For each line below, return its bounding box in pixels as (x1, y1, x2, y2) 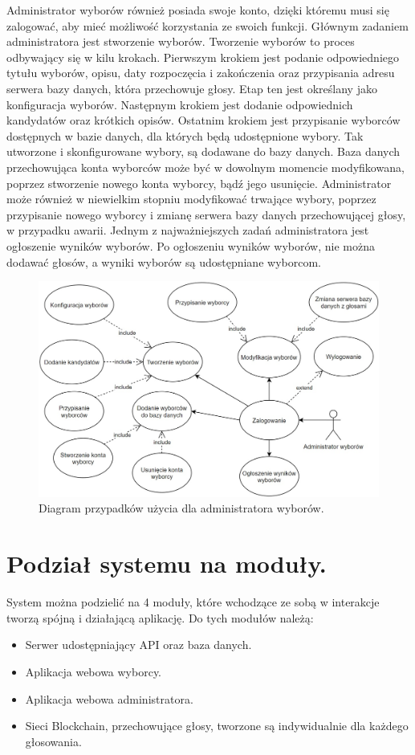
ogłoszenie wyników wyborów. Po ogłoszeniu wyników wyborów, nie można (6, 237, 375, 254)
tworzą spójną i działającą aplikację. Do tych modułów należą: (6, 609, 314, 626)
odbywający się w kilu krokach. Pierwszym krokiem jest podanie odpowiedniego (6, 48, 400, 65)
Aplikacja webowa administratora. (25, 690, 193, 707)
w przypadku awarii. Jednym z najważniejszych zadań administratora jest (6, 222, 369, 239)
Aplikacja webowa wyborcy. (25, 663, 162, 679)
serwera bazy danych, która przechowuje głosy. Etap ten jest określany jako (6, 80, 377, 96)
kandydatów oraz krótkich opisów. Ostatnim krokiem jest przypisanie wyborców (6, 112, 401, 129)
